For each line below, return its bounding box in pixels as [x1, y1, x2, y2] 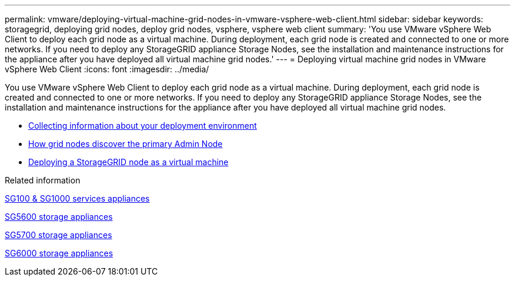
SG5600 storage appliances [5, 212, 113, 222]
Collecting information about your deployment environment [28, 121, 257, 131]
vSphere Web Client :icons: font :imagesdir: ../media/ [5, 64, 209, 74]
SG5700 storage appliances [5, 230, 112, 240]
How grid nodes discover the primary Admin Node [28, 139, 223, 149]
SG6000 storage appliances [5, 248, 113, 258]
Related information [5, 175, 81, 185]
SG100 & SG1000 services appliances [5, 193, 150, 203]
